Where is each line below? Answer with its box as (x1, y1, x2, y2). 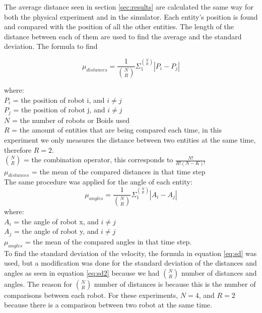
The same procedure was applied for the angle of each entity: (4, 176, 192, 187)
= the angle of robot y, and (14, 226, 99, 236)
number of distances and (181, 267, 257, 278)
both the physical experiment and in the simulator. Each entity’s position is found (4, 11, 258, 22)
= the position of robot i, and (13, 94, 105, 105)
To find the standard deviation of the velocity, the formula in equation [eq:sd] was (4, 247, 257, 258)
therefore (4, 144, 32, 155)
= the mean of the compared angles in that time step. (25, 236, 192, 246)
